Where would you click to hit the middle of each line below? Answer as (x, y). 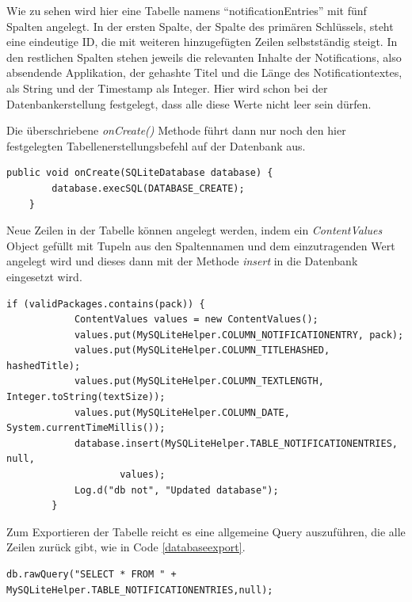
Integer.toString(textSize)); (86, 397)
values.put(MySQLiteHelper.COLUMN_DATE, (182, 412)
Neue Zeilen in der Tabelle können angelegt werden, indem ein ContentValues (195, 230)
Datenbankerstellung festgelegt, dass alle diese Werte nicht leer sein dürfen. (189, 103)
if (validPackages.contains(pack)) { (106, 304)
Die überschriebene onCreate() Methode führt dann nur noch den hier (176, 130)
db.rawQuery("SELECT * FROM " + (92, 574)
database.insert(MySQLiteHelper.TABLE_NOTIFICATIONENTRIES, (236, 443)
